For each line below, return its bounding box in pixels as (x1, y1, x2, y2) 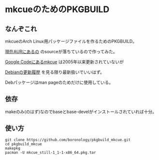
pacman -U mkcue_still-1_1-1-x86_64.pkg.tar (5, 150, 96, 155)
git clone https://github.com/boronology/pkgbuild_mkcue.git (5, 137, 131, 142)
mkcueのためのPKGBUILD (5, 4, 110, 15)
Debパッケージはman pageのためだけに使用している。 (5, 80, 114, 85)
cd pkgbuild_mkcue (5, 142, 42, 146)
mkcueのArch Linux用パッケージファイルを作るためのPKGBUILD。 (5, 39, 137, 44)
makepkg (5, 145, 21, 151)
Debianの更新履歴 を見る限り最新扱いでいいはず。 (5, 69, 105, 75)
